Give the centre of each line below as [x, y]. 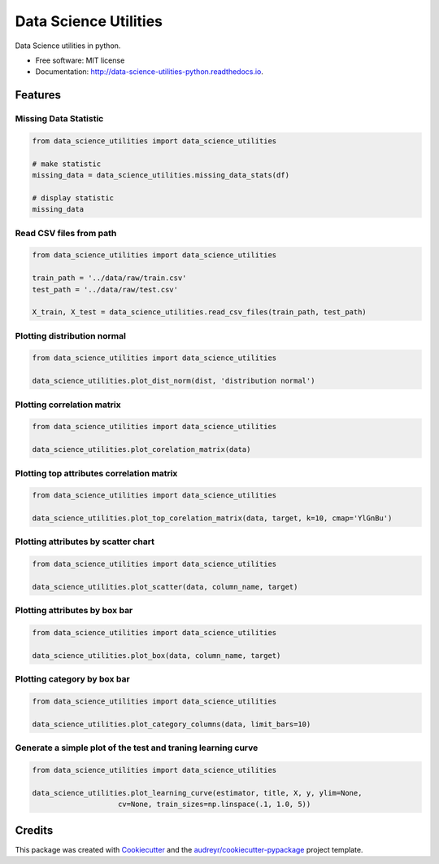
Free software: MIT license [80, 60]
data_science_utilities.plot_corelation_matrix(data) [141, 450]
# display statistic [73, 198]
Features [38, 95]
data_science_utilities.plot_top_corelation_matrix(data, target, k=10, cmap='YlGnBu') [212, 518]
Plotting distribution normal [70, 336]
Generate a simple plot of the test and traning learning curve [137, 748]
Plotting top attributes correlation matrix [96, 473]
